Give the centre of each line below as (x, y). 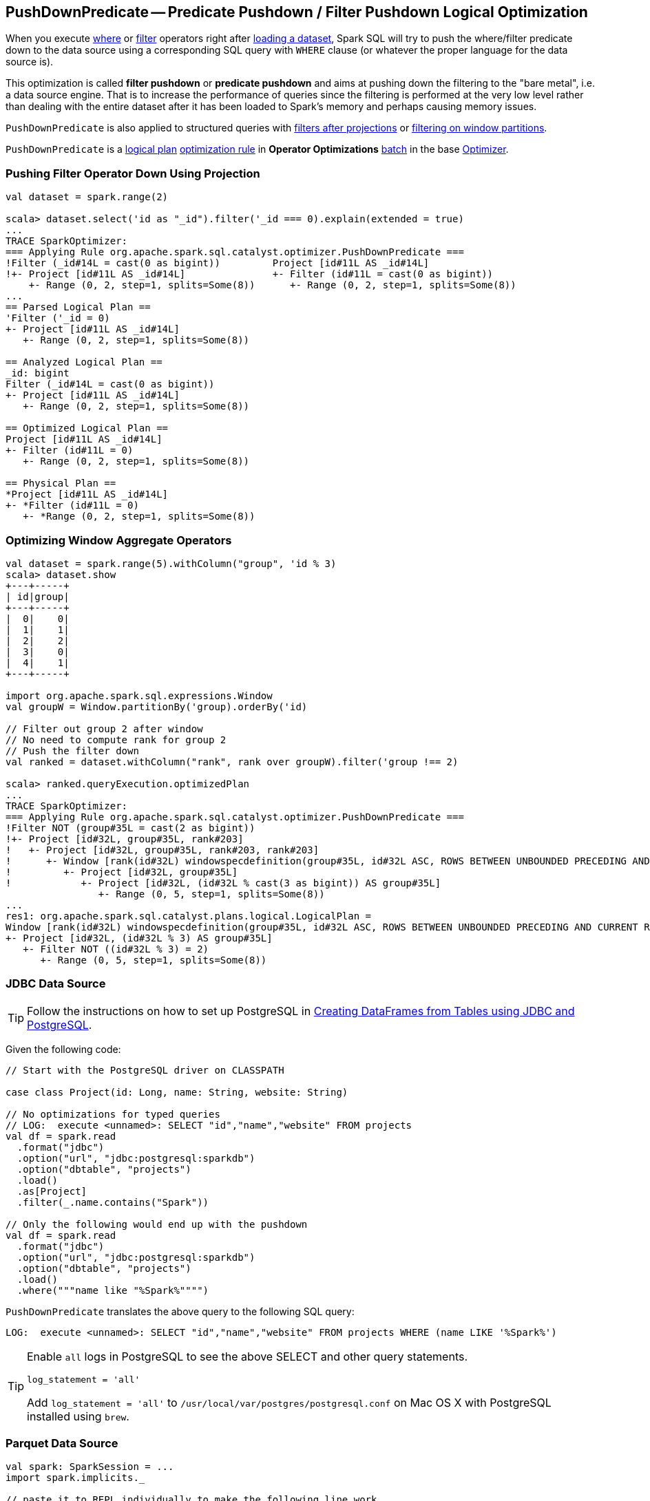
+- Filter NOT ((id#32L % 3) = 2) (116, 949)
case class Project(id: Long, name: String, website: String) (177, 1092)
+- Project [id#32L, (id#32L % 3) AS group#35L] (139, 938)
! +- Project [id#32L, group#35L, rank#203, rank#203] (162, 850)
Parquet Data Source (62, 1444)
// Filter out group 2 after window (104, 728)
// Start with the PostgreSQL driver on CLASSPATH (145, 1070)
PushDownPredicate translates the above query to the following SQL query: (180, 1311)
